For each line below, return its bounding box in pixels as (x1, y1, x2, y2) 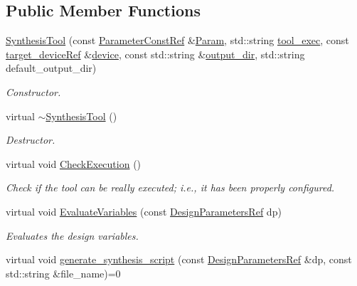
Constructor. (6, 84, 61, 99)
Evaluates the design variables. (6, 228, 139, 243)
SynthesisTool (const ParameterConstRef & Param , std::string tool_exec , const (6, 33, 349, 48)
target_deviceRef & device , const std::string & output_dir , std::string (6, 46, 305, 61)
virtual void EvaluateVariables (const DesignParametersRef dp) (6, 203, 282, 218)
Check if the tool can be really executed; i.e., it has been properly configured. (6, 180, 335, 195)
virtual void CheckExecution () (6, 156, 142, 171)
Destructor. (6, 132, 55, 147)
